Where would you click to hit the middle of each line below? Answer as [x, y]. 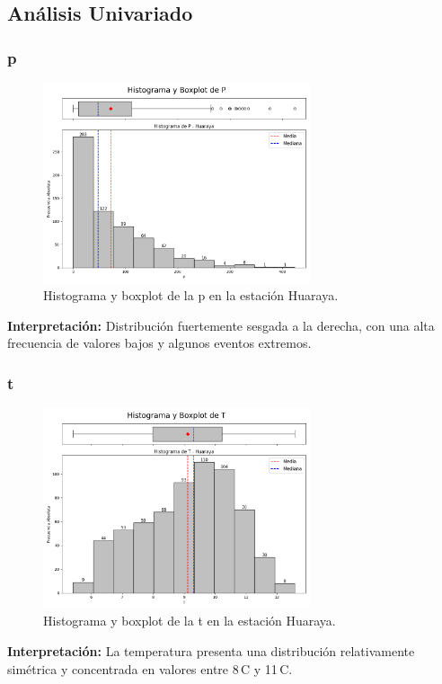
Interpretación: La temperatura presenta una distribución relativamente [211, 650]
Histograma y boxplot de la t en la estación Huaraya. [190, 621]
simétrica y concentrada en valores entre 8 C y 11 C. [150, 668]
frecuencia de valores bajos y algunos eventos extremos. [159, 343]
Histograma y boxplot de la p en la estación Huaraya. [191, 295]
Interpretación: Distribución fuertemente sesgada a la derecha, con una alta [221, 325]
